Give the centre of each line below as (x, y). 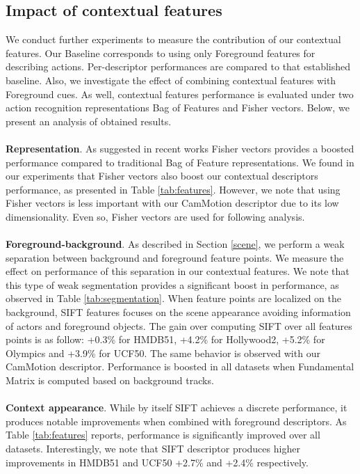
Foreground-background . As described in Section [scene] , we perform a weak (175, 244)
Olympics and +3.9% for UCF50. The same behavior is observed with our (163, 353)
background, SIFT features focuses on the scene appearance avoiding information (178, 312)
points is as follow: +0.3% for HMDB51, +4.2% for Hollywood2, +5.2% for (165, 339)
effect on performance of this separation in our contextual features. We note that (178, 271)
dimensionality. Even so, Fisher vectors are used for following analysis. (155, 216)
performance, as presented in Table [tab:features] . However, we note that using (173, 189)
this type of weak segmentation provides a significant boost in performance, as (172, 284)
